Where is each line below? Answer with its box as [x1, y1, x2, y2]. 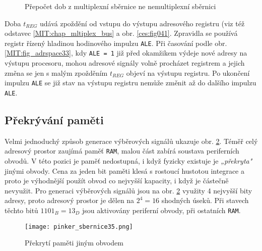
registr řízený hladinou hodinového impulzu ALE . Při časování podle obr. [5, 37, 227, 48]
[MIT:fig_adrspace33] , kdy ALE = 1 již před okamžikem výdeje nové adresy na [5, 47, 247, 58]
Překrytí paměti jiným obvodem [25, 237, 123, 248]
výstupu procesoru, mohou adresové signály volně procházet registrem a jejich [5, 58, 245, 68]
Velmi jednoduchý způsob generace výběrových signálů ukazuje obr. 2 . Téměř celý [5, 135, 258, 146]
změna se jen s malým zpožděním [5, 67, 108, 78]
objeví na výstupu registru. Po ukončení [126, 67, 250, 78]
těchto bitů [5, 205, 38, 216]
